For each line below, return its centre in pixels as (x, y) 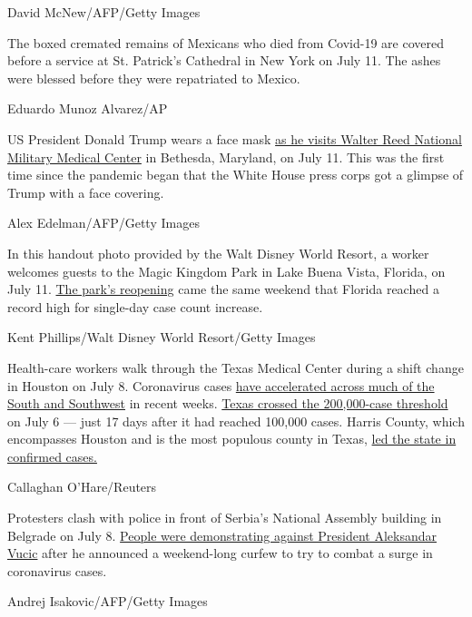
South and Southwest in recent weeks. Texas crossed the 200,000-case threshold (228, 403)
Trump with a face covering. (86, 192)
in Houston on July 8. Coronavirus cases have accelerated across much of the (221, 385)
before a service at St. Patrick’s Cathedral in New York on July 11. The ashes (224, 60)
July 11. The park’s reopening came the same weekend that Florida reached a (223, 289)
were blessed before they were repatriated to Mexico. (154, 78)
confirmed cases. (52, 456)
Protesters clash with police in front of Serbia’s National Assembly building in (225, 518)
